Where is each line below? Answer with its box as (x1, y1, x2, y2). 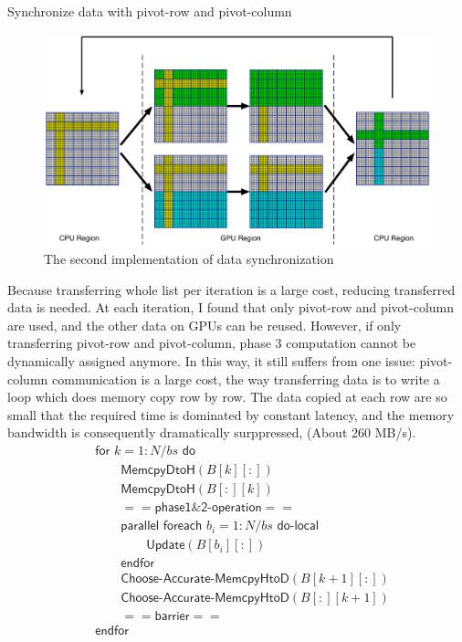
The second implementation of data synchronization (44, 249, 334, 268)
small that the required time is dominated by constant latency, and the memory (7, 405, 455, 424)
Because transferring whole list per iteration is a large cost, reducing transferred (7, 279, 456, 299)
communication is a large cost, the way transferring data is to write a (51, 369, 440, 388)
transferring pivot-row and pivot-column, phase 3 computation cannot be (7, 333, 416, 353)
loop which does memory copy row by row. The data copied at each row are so (7, 387, 447, 406)
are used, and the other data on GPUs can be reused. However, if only (7, 315, 402, 334)
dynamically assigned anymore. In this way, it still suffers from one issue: (7, 352, 415, 371)
